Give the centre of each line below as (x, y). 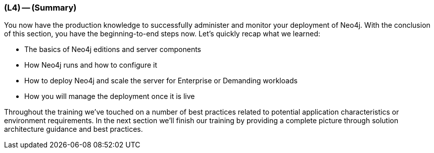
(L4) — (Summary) (40, 8)
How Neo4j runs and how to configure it (91, 65)
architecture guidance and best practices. (74, 129)
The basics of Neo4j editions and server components (113, 49)
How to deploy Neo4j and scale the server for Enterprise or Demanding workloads (161, 81)
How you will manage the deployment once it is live (110, 96)
